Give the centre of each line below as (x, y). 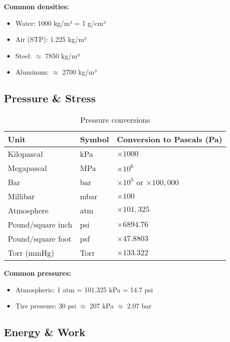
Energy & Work (45, 332)
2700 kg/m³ (80, 72)
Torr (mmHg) (31, 253)
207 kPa (102, 306)
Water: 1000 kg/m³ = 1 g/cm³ (61, 23)
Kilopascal (26, 154)
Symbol (95, 139)
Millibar (21, 196)
